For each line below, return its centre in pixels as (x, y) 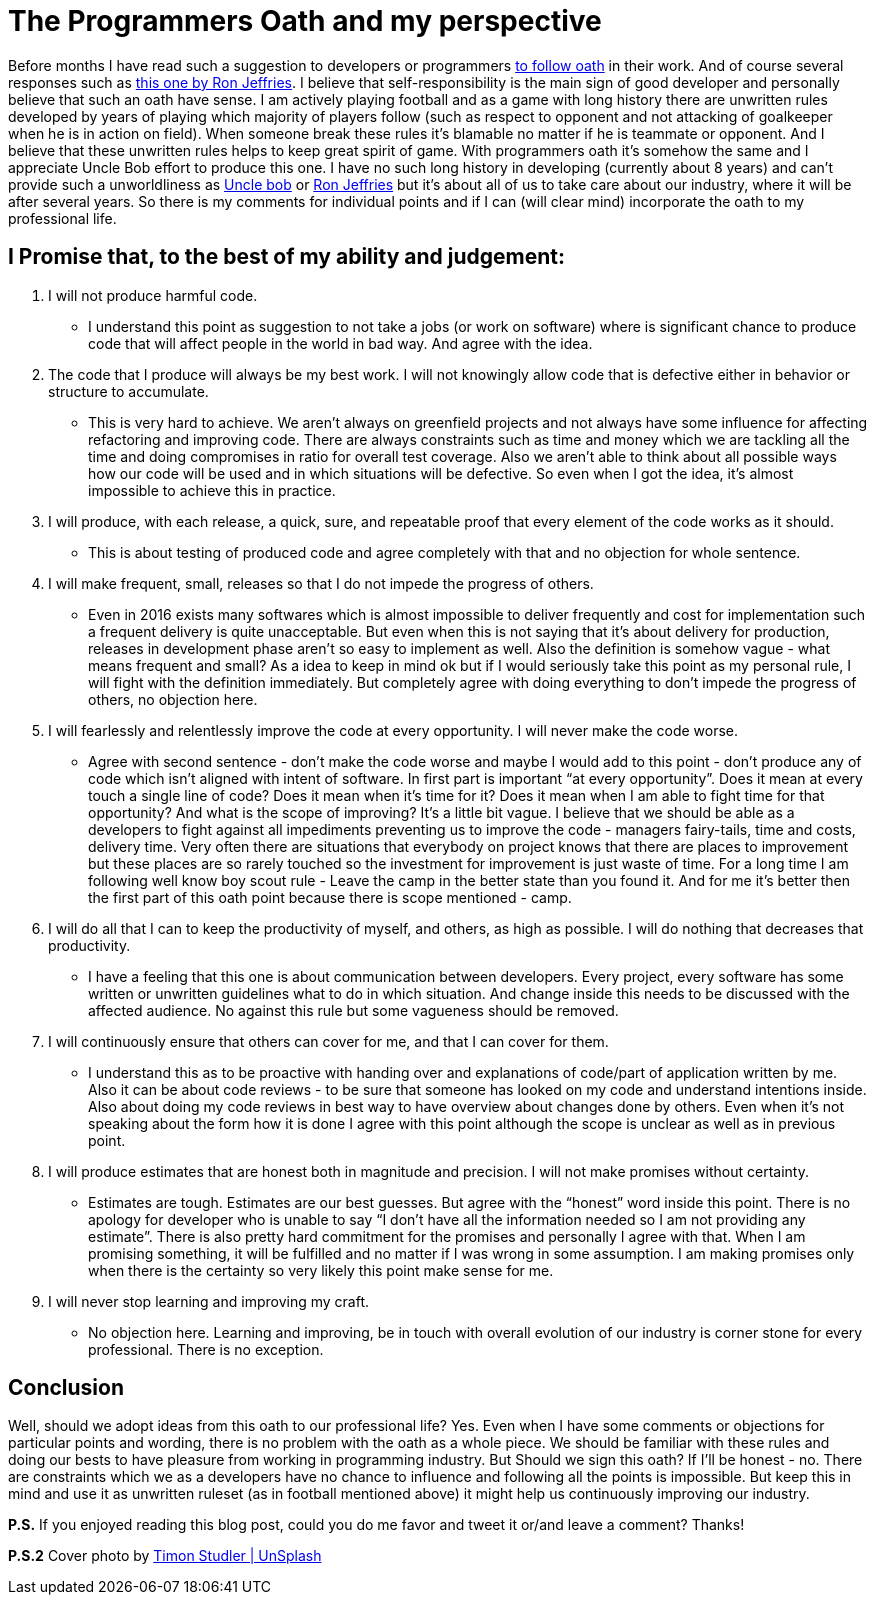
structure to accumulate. (128, 391)
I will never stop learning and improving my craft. (209, 1301)
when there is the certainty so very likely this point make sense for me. (321, 1270)
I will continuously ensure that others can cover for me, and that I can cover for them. (328, 1041)
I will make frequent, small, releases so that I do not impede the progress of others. (321, 583)
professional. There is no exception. (206, 1349)
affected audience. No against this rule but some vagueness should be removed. (353, 1010)
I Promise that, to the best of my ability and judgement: (286, 257)
